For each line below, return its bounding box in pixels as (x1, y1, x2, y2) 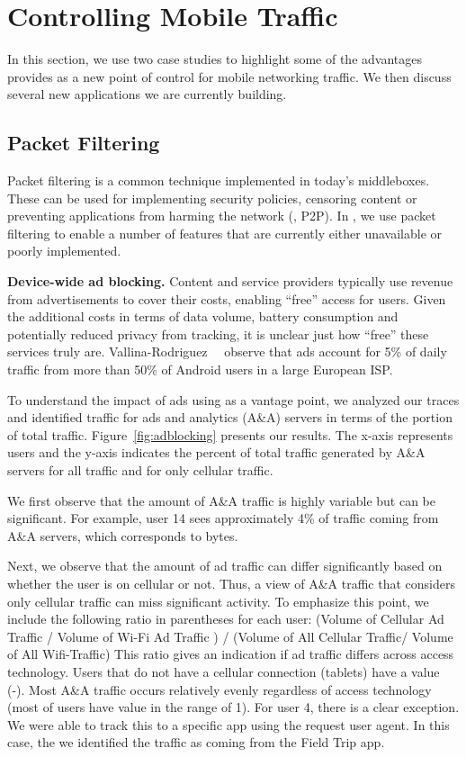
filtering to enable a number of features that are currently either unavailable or (7, 223, 443, 242)
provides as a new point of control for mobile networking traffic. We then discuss (7, 67, 452, 86)
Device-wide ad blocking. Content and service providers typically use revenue (7, 272, 453, 291)
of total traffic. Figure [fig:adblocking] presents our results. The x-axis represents (7, 425, 453, 444)
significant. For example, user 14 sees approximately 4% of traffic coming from (7, 509, 439, 527)
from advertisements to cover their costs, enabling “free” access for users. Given (7, 289, 446, 308)
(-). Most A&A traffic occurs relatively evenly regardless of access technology (7, 680, 432, 698)
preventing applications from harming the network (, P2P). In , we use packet (7, 206, 436, 225)
